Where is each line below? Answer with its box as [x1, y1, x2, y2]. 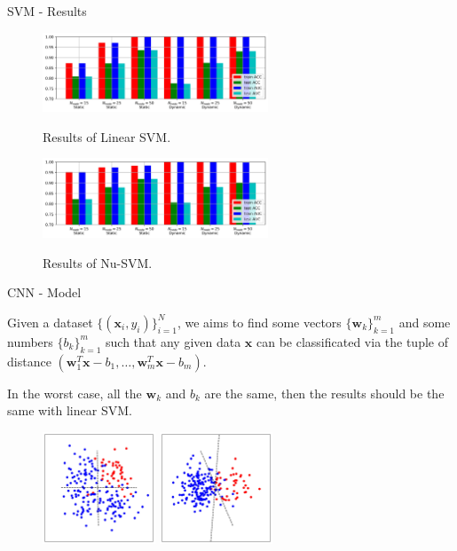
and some [398, 312, 451, 331]
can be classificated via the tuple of [256, 332, 448, 350]
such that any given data [106, 332, 241, 350]
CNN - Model [7, 283, 82, 302]
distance [7, 351, 51, 370]
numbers [7, 332, 53, 350]
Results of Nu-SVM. [43, 253, 153, 272]
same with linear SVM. [7, 401, 132, 420]
